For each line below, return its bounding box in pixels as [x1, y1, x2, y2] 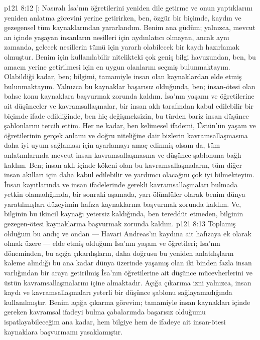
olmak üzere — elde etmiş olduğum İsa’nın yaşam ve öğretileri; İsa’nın [4, 238, 220, 248]
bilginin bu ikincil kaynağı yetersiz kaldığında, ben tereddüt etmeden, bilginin [4, 208, 243, 219]
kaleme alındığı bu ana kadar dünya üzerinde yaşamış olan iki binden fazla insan [4, 257, 252, 268]
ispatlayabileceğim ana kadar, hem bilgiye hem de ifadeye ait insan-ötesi [4, 316, 226, 326]
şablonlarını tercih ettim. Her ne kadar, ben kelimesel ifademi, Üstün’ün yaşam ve [4, 120, 256, 131]
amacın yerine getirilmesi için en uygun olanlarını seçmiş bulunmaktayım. [4, 61, 230, 72]
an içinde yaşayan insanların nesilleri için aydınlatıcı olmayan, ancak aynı [4, 32, 229, 42]
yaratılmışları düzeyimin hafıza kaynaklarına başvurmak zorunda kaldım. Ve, [4, 198, 241, 209]
